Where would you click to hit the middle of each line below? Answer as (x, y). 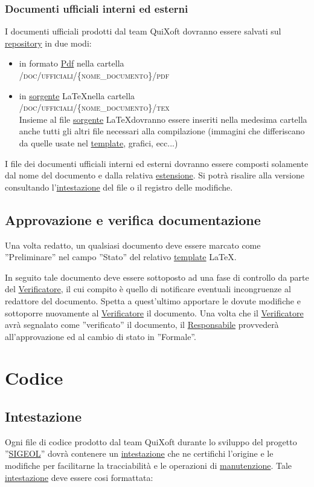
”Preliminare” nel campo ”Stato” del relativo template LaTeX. (121, 257)
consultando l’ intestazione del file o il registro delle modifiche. (119, 187)
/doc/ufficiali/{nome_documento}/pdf (94, 75)
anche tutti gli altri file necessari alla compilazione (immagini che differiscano (162, 131)
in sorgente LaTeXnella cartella (77, 95)
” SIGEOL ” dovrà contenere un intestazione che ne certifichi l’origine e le (139, 453)
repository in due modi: (48, 43)
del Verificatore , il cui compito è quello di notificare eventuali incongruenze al (148, 289)
